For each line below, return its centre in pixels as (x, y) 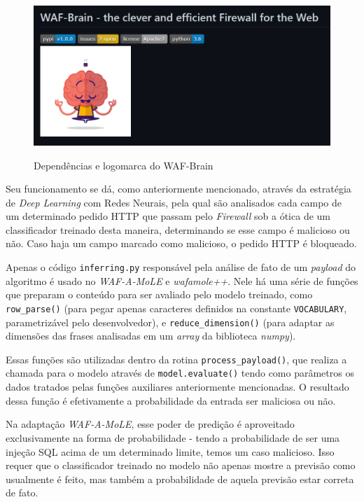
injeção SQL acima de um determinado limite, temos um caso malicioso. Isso (170, 451)
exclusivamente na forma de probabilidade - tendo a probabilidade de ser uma (173, 437)
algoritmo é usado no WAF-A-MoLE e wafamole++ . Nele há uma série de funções (182, 280)
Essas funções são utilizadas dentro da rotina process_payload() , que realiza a (176, 359)
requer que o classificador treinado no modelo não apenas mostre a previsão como (181, 465)
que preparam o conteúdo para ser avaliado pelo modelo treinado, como (159, 294)
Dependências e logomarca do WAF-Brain (124, 165)
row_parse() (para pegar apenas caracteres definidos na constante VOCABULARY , (176, 308)
